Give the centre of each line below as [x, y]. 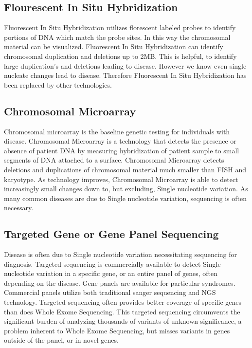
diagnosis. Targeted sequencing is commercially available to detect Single [112, 264]
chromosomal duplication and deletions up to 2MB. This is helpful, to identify [120, 56]
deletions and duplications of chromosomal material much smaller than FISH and [125, 169]
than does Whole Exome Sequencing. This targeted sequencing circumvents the [122, 311]
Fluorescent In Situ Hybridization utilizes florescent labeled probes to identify [120, 27]
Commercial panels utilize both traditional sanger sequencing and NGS [110, 292]
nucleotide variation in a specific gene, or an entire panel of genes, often [111, 273]
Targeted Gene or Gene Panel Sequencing [111, 234]
